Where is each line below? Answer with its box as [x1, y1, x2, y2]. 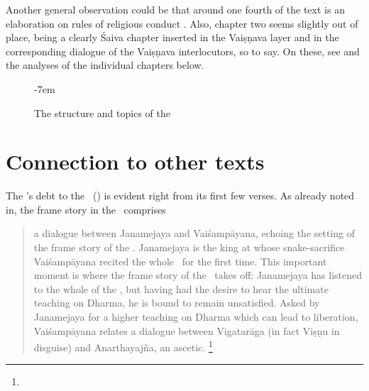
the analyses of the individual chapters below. [6, 57, 204, 72]
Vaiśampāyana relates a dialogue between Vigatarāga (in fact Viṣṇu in [33, 323, 340, 338]
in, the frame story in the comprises [6, 202, 166, 216]
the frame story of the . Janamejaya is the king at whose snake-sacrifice [33, 240, 345, 255]
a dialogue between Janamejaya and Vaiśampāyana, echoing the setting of [33, 226, 356, 241]
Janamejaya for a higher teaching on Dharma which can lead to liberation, [33, 309, 358, 324]
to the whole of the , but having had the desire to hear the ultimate [33, 281, 329, 296]
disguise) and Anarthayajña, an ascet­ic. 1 [33, 338, 213, 354]
